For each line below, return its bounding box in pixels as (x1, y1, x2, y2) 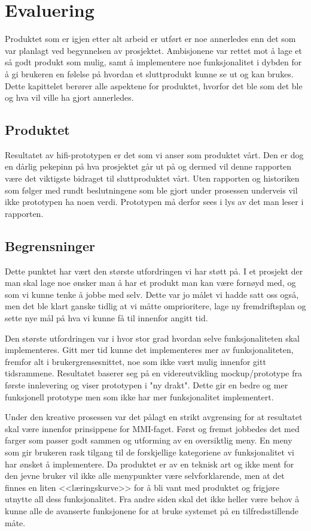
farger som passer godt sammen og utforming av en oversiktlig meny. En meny (5, 434, 292, 446)
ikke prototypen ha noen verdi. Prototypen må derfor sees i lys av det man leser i (5, 195, 304, 208)
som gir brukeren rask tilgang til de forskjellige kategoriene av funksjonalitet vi (5, 445, 294, 458)
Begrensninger (5, 236, 95, 255)
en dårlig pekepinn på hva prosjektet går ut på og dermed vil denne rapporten (5, 160, 292, 173)
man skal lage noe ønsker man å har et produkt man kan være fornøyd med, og (5, 276, 296, 289)
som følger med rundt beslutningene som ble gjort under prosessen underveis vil (5, 183, 298, 196)
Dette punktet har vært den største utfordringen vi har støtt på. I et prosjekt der (5, 264, 303, 277)
